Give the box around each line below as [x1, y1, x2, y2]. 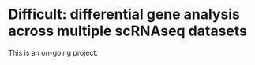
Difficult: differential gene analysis [8, 5, 241, 23]
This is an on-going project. [8, 48, 99, 57]
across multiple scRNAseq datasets [8, 22, 247, 40]
